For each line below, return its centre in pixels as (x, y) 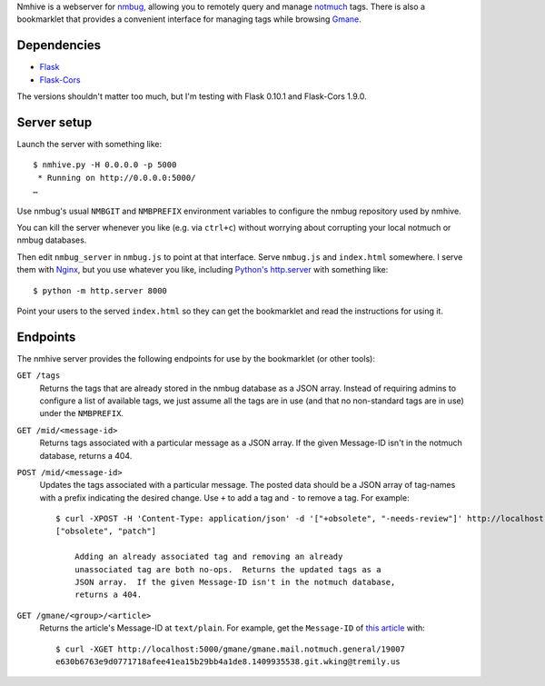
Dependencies (59, 45)
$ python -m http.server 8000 (100, 290)
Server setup (54, 122)
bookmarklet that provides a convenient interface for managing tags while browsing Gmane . (189, 19)
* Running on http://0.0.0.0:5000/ (117, 178)
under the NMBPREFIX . (82, 413)
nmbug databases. (52, 240)
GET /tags (39, 376)
